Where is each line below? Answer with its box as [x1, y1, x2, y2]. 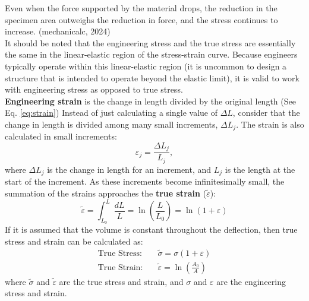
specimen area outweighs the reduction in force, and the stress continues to [5, 13, 278, 26]
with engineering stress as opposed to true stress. [5, 83, 183, 96]
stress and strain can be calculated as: [5, 235, 143, 247]
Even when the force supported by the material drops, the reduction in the [5, 2, 278, 14]
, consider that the [232, 106, 300, 119]
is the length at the [225, 163, 295, 175]
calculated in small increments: [5, 130, 117, 142]
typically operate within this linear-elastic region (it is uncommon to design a [5, 59, 287, 72]
